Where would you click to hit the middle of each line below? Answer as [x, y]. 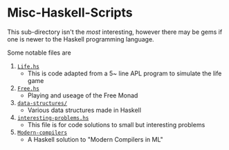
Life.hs [28, 66]
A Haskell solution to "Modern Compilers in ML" [95, 139]
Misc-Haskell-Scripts [70, 13]
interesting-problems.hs [53, 118]
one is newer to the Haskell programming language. [81, 39]
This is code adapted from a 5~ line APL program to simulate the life [125, 73]
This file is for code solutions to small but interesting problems [116, 124]
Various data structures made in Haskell [84, 110]
